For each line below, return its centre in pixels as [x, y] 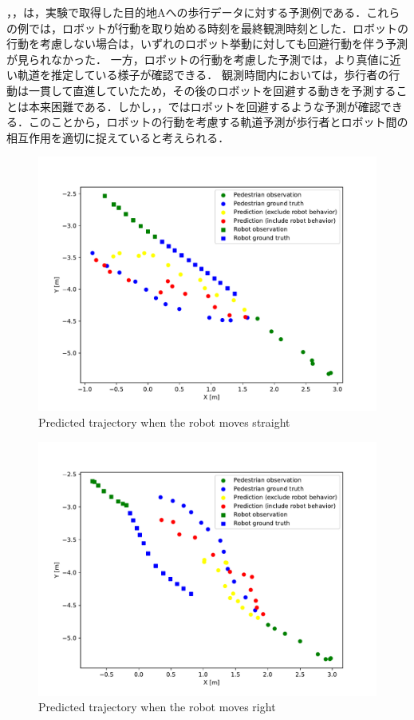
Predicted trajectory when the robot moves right [157, 707]
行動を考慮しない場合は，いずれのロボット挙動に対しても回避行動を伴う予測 [207, 44]
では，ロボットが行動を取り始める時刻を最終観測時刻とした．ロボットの [218, 28]
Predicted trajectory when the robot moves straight [164, 422]
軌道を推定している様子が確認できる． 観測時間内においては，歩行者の [203, 75]
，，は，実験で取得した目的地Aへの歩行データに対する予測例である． [187, 12]
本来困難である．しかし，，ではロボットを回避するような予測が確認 [204, 106]
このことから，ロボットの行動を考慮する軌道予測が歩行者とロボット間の [218, 122]
